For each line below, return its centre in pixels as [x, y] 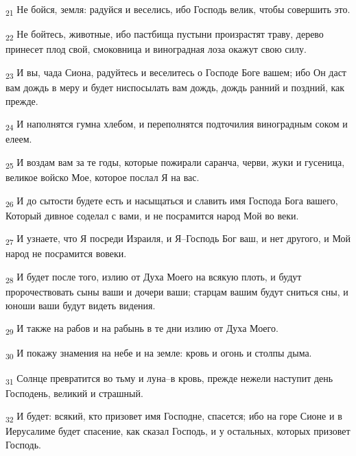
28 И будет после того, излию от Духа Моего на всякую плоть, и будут [154, 277]
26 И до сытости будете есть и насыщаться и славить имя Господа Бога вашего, [172, 201]
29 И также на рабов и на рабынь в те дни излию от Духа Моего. [142, 329]
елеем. [19, 139]
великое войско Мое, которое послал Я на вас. [103, 177]
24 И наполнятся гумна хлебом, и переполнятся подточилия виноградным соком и [177, 124]
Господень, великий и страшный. [74, 393]
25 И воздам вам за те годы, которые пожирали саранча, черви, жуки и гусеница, [175, 163]
